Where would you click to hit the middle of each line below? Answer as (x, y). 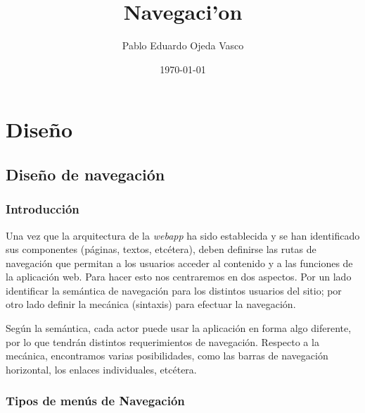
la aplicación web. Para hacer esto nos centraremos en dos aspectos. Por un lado (179, 277)
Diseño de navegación (85, 174)
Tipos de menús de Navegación (95, 401)
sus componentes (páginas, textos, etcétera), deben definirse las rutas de (161, 249)
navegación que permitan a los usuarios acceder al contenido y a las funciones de (179, 263)
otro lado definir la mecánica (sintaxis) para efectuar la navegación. (151, 304)
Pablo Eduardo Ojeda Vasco (183, 45)
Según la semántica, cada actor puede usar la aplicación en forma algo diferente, (179, 328)
